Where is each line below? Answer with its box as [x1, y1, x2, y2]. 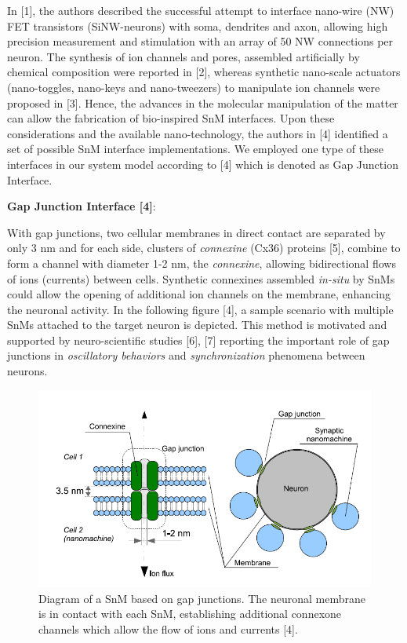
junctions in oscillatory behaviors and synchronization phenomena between [7, 347, 365, 364]
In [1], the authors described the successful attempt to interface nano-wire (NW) [7, 2, 394, 18]
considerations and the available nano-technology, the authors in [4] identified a [7, 125, 388, 141]
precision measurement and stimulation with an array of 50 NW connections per [7, 33, 394, 49]
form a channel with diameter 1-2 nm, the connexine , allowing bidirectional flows [7, 254, 396, 271]
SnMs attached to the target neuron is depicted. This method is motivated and [7, 316, 387, 333]
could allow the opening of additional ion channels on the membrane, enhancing [7, 286, 391, 302]
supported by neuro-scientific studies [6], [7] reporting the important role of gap [7, 331, 390, 348]
